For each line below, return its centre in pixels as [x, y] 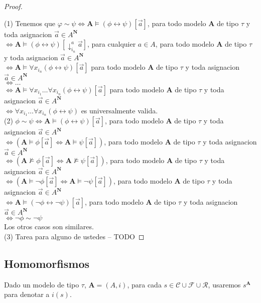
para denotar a [27, 294]
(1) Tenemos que [30, 23]
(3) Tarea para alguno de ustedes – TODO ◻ [74, 236]
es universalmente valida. [119, 110]
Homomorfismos [47, 263]
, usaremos [224, 284]
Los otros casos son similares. [49, 226]
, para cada [144, 284]
